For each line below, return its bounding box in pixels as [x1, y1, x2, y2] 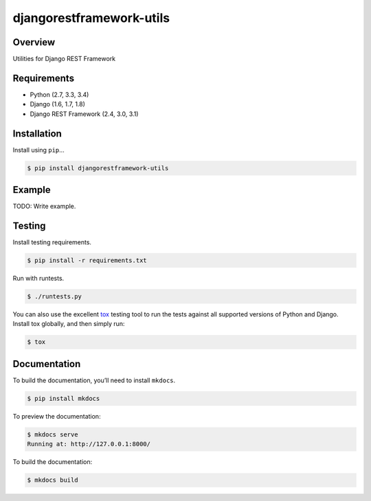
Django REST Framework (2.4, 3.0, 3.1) [30, 110, 139, 118]
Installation [12, 128, 62, 139]
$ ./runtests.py [27, 292, 82, 300]
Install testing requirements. [12, 238, 92, 246]
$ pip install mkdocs [27, 395, 100, 402]
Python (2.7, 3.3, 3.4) [30, 90, 89, 99]
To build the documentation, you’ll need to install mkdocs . [12, 376, 176, 384]
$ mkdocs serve [27, 430, 78, 439]
